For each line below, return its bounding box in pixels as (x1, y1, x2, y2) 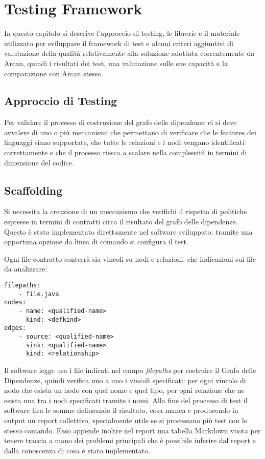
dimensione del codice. (4, 157, 74, 168)
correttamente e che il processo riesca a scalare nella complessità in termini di (4, 147, 247, 158)
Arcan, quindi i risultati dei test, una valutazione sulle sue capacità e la (4, 57, 228, 68)
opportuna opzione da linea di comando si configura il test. (4, 236, 188, 247)
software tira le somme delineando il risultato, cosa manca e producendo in (4, 405, 238, 415)
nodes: (4, 299, 26, 306)
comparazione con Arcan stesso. (4, 68, 104, 78)
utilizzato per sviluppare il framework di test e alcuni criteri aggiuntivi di (4, 37, 233, 48)
